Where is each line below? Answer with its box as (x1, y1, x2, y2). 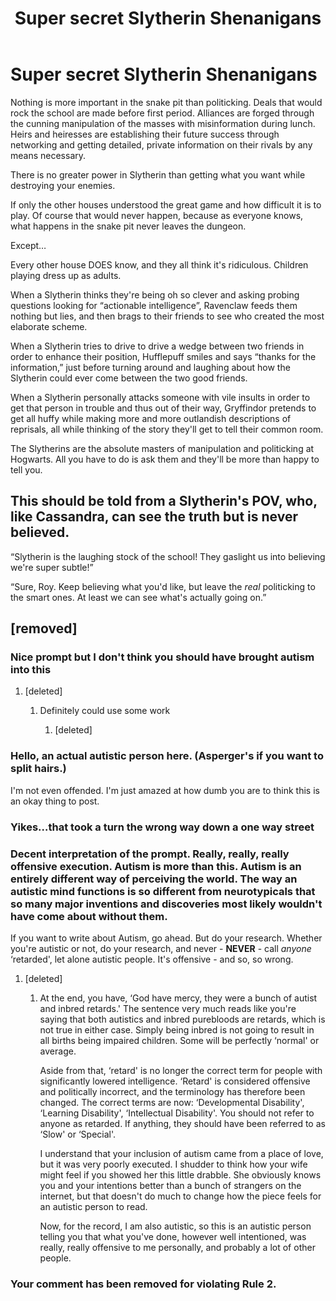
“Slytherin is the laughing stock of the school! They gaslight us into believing (10, 550, 326, 562)
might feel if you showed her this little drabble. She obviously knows (39, 1168, 322, 1181)
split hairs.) (10, 762, 67, 776)
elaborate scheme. (10, 320, 88, 332)
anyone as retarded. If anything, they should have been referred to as (39, 1117, 326, 1129)
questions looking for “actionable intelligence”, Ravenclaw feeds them (10, 299, 298, 311)
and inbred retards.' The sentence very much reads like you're (39, 1002, 297, 1014)
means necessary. (10, 149, 87, 161)
